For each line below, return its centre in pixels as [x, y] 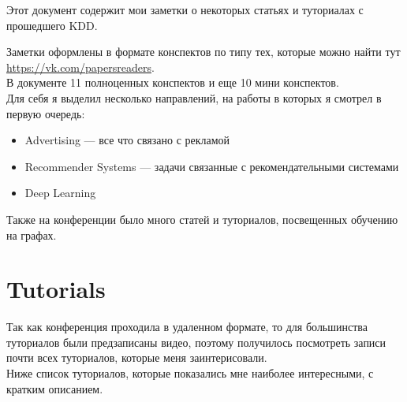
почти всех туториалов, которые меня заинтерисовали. [137, 357]
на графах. [32, 234]
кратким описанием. [55, 388]
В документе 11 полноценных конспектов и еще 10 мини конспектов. [173, 82]
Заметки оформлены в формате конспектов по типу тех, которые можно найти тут [203, 52]
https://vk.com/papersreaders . [80, 67]
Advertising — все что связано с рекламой [127, 140]
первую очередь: [46, 113]
